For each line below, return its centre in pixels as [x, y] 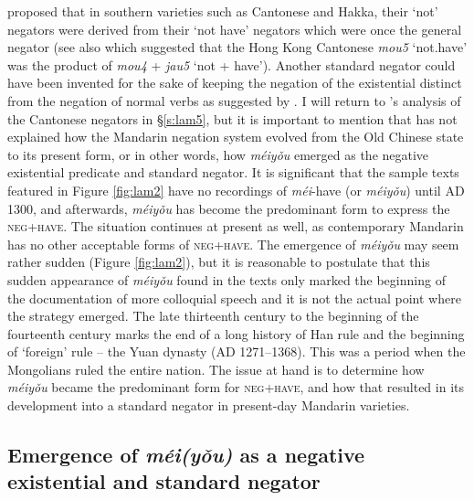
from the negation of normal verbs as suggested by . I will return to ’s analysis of [234, 100]
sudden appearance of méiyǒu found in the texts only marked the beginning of [226, 279]
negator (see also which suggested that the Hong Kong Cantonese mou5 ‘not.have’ [237, 47]
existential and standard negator [164, 481]
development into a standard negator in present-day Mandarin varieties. [209, 405]
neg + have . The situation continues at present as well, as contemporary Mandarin [236, 226]
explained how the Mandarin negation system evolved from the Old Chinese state [236, 137]
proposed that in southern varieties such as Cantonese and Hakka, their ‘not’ [223, 11]
